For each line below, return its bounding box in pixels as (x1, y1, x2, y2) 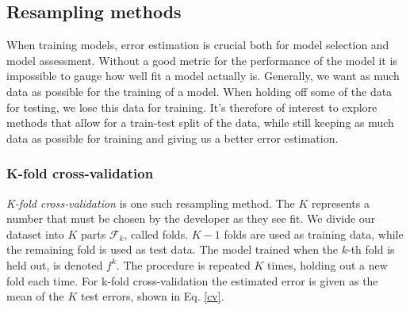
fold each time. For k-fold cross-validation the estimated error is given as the (6, 272, 378, 289)
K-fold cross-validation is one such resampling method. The (6, 194, 295, 211)
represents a (312, 194, 370, 211)
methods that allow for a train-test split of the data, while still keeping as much (6, 114, 394, 131)
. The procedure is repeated (116, 256, 251, 273)
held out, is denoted (6, 256, 103, 273)
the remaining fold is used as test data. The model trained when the (6, 241, 339, 258)
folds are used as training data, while (224, 225, 404, 242)
